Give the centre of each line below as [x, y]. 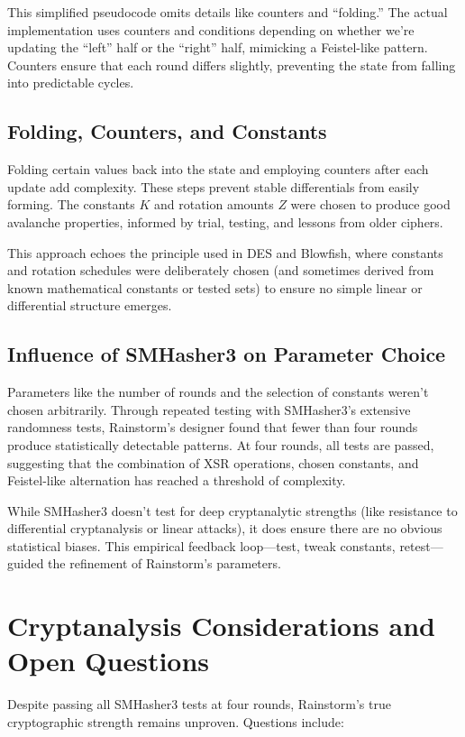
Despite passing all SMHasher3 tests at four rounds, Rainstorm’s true [199, 704]
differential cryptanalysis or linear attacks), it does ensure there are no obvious [225, 528]
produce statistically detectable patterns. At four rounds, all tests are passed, [221, 444]
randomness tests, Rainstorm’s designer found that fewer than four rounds [213, 427]
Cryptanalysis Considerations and [221, 626]
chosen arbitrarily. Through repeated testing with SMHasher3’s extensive [209, 409]
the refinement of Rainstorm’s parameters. [164, 563]
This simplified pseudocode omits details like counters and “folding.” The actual [228, 12]
